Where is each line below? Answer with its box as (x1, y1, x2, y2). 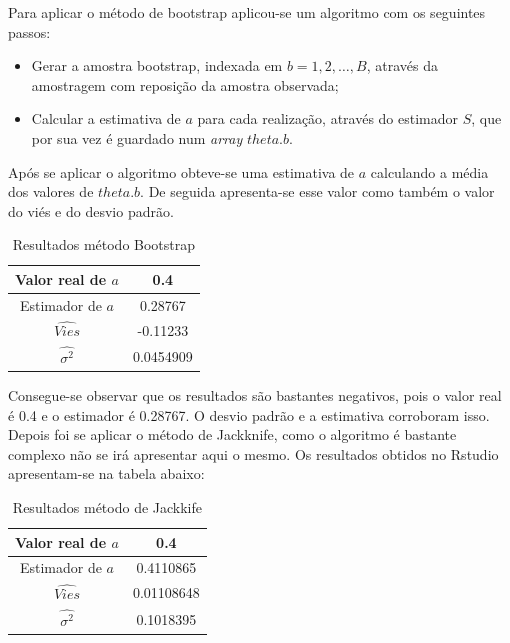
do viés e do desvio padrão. (8, 200, 174, 221)
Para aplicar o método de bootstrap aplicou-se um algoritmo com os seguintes (8, 2, 486, 22)
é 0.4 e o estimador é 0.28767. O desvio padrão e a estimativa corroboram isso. (8, 404, 490, 425)
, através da (366, 55, 438, 76)
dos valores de (8, 181, 94, 202)
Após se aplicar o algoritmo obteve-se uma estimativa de (8, 161, 355, 182)
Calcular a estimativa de (31, 108, 181, 129)
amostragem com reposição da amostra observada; (31, 74, 339, 95)
